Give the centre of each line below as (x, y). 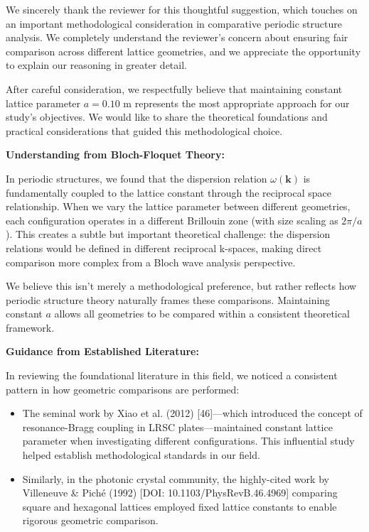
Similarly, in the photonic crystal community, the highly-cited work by (176, 478)
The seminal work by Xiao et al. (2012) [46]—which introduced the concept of (192, 413)
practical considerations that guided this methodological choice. (144, 130)
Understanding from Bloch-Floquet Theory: (115, 154)
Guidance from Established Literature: (102, 351)
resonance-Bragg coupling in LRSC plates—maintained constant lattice (177, 427)
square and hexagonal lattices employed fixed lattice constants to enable (180, 506)
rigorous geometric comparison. (90, 520)
